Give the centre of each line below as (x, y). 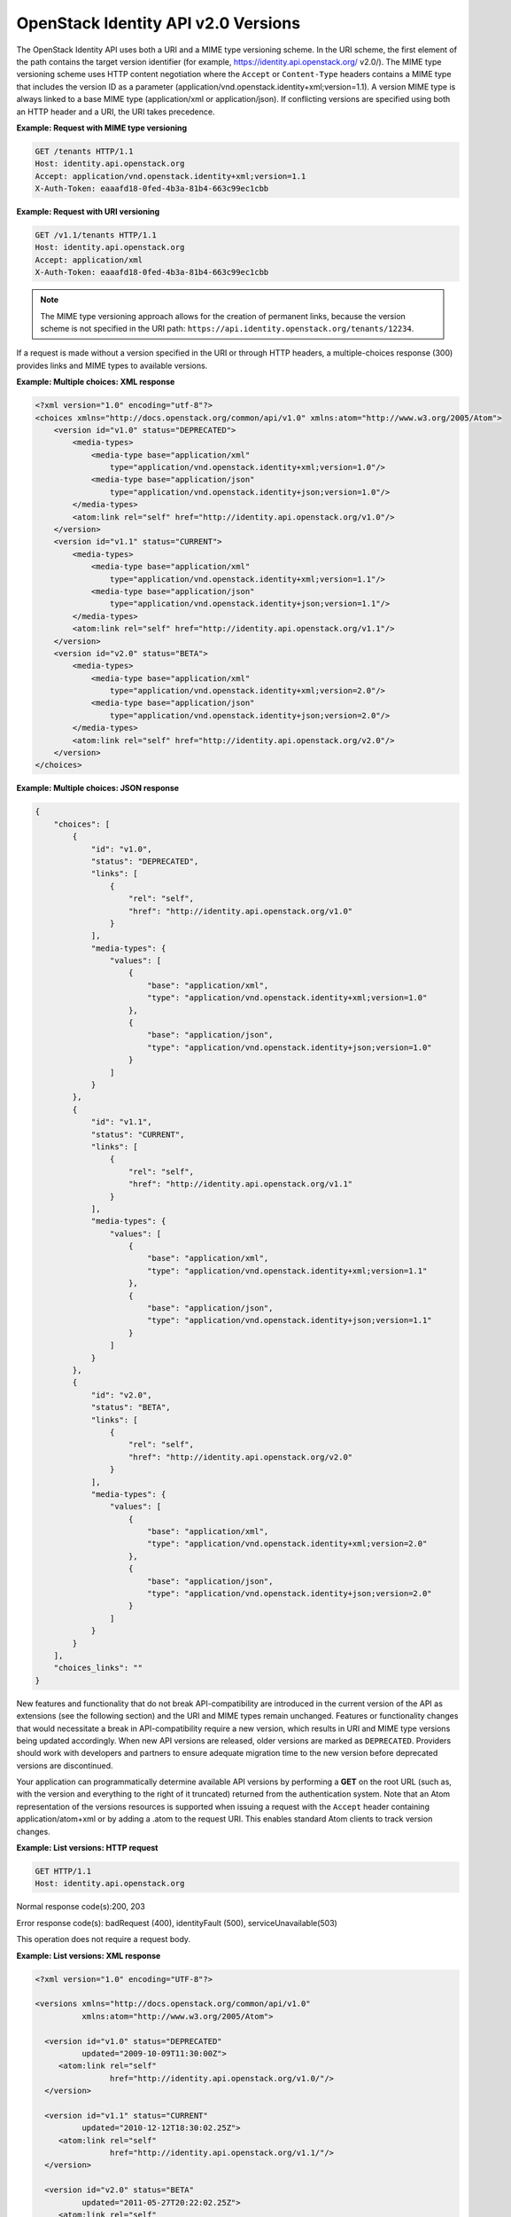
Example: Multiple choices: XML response (96, 382)
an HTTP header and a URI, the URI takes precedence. (116, 112)
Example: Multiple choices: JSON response (98, 788)
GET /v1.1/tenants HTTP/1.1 (96, 235)
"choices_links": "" (98, 1668)
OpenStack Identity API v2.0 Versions (159, 23)
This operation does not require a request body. (103, 1939)
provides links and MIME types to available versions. (112, 365)
